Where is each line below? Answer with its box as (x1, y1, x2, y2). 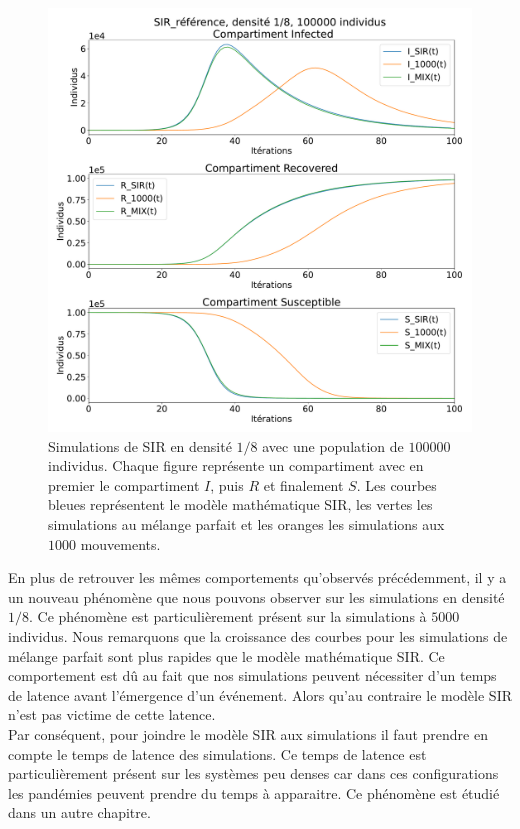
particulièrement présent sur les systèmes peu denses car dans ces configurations (8, 763, 499, 784)
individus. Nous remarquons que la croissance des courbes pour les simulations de (8, 625, 508, 646)
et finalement (263, 474, 344, 495)
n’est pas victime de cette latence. (8, 704, 216, 725)
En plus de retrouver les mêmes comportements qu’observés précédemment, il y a (8, 567, 507, 588)
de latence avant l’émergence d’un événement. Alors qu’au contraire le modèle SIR (8, 684, 512, 705)
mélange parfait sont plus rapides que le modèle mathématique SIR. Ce (8, 645, 445, 666)
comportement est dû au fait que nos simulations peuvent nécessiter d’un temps (8, 665, 497, 686)
